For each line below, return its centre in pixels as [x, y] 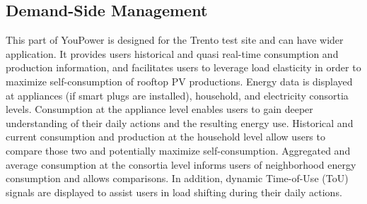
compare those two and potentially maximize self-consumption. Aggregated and [178, 150]
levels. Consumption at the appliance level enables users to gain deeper [159, 109]
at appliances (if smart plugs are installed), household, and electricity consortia [177, 95]
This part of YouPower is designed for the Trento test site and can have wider [175, 40]
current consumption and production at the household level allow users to [165, 137]
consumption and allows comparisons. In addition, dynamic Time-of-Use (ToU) [177, 178]
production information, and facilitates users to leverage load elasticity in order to [183, 67]
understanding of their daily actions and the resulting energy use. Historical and [180, 122]
